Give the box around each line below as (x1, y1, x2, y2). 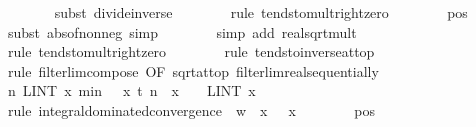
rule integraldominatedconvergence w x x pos (7, 99, 375, 120)
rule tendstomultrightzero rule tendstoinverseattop (7, 41, 375, 62)
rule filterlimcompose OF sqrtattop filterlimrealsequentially (7, 60, 379, 81)
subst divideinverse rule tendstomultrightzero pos (54, 2, 468, 22)
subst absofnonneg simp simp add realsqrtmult (7, 21, 357, 42)
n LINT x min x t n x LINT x (7, 80, 256, 101)
